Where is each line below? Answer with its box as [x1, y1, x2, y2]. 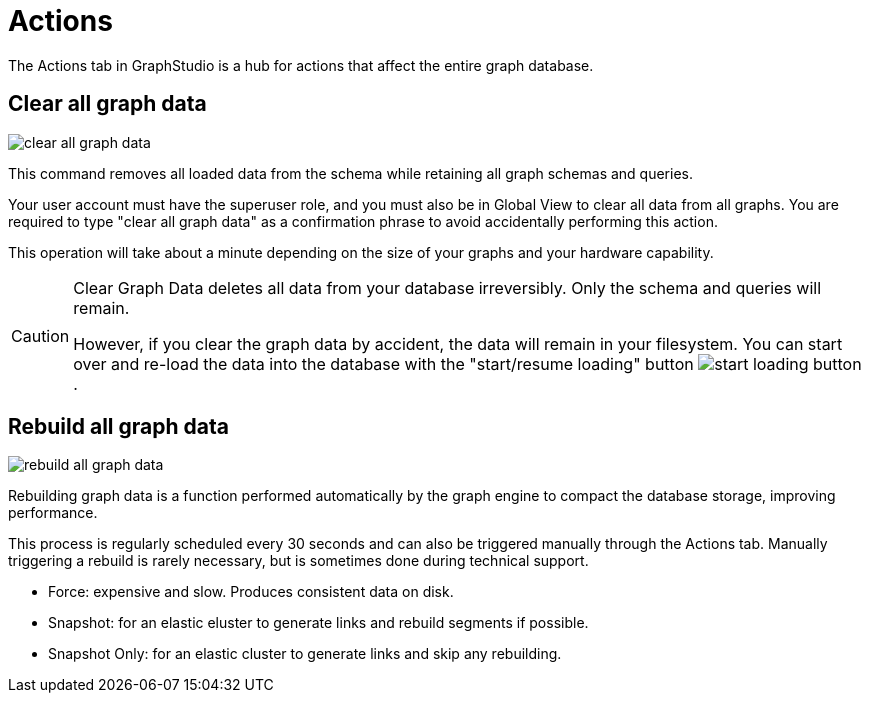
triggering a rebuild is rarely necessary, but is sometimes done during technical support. [8, 552, 589, 570]
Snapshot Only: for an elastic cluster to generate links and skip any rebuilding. [48, 645, 562, 663]
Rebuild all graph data [8, 414, 229, 440]
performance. [8, 504, 98, 522]
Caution [11, 325, 70, 346]
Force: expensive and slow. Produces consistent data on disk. [48, 583, 454, 601]
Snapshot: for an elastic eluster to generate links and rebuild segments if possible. [48, 614, 589, 632]
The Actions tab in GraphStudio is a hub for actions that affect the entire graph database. [8, 56, 594, 74]
